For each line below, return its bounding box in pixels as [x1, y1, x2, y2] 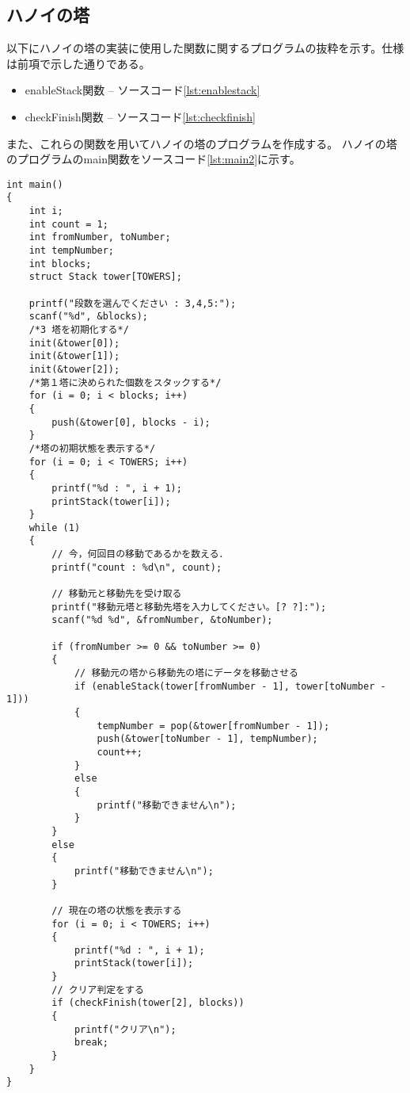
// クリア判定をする [51, 984, 144, 996]
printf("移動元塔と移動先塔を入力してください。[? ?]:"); [51, 601, 327, 613]
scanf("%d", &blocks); [28, 311, 148, 323]
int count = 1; [28, 218, 108, 230]
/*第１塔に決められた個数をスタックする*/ [28, 376, 222, 388]
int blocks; [28, 258, 92, 269]
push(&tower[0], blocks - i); [51, 416, 211, 428]
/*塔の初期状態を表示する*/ [28, 442, 156, 454]
